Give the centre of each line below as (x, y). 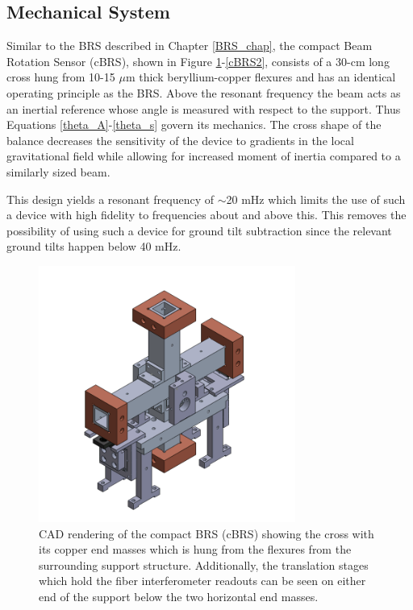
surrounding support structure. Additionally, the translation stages (204, 564)
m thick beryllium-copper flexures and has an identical (261, 77)
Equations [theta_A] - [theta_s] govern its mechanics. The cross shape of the (194, 124)
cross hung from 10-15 (61, 77)
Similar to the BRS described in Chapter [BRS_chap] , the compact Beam (190, 46)
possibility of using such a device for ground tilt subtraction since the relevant (199, 230)
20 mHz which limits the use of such (316, 199)
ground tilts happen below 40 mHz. (94, 246)
